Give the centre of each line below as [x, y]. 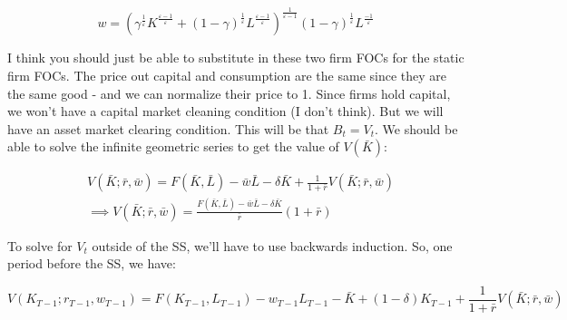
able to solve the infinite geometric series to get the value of [173, 146]
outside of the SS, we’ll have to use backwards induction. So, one [272, 245]
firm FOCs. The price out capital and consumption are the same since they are [227, 75]
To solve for [40, 245]
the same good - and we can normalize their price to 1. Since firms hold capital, [229, 93]
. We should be [416, 128]
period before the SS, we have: [92, 263]
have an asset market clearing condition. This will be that [168, 128]
